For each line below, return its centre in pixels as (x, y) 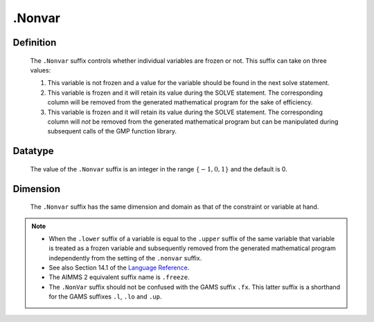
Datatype (33, 151)
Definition (35, 42)
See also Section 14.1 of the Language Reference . (119, 268)
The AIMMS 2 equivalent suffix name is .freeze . (119, 277)
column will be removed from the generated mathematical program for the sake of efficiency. (180, 102)
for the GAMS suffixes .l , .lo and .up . (105, 296)
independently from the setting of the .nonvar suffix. (125, 258)
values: (41, 70)
